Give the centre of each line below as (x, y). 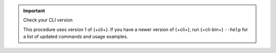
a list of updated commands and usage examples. (76, 37)
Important (34, 11)
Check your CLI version (48, 20)
